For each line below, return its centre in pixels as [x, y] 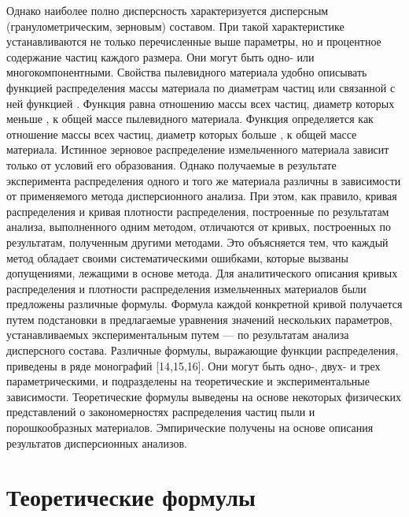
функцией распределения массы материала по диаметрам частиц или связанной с [201, 87]
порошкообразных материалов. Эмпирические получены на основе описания [190, 428]
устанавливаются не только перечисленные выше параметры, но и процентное [194, 41]
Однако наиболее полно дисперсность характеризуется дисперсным [168, 10]
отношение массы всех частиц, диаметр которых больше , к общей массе [182, 134]
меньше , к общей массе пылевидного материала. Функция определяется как [190, 119]
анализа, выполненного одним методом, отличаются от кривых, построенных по [199, 227]
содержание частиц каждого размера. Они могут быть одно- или [160, 56]
